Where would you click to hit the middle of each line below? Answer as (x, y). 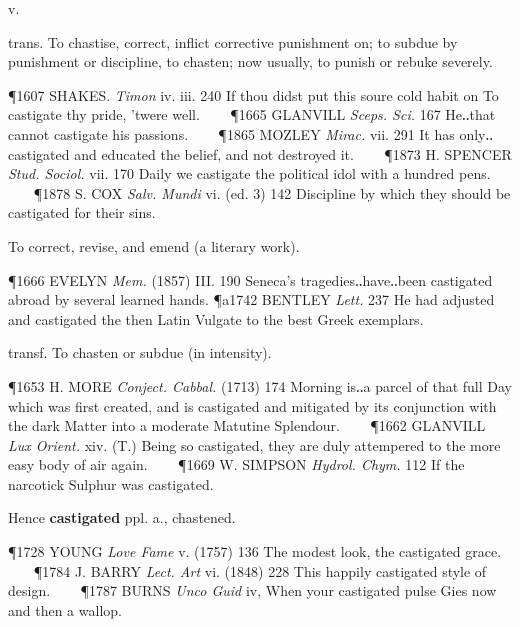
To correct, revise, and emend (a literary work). (154, 245)
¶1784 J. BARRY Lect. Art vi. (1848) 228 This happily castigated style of (260, 570)
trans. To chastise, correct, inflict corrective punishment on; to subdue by (233, 41)
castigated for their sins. (82, 212)
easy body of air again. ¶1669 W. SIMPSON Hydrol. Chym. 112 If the (236, 464)
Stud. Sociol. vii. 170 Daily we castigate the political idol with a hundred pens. (249, 173)
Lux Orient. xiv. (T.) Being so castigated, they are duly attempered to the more (254, 444)
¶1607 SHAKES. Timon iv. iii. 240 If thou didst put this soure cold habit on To (253, 94)
